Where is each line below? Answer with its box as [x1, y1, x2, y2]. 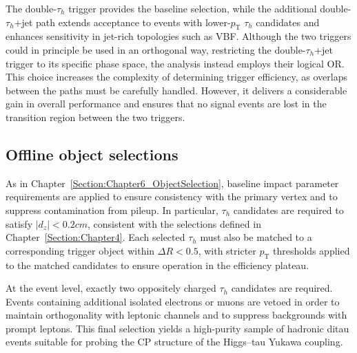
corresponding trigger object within [6, 243, 155, 257]
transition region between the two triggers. [6, 109, 185, 124]
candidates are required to [233, 202, 344, 217]
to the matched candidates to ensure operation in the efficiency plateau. [6, 257, 309, 272]
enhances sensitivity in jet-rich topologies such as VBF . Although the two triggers [6, 29, 351, 43]
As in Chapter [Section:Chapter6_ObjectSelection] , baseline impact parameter [6, 175, 339, 190]
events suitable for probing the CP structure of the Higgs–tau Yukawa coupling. [6, 334, 343, 349]
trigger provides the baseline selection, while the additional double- [68, 1, 351, 15]
